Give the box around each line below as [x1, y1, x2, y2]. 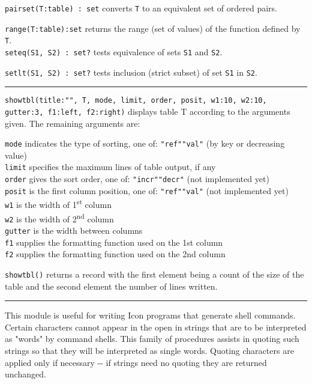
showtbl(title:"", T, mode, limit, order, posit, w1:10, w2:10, [5, 96, 267, 105]
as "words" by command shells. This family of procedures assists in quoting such [5, 332, 299, 345]
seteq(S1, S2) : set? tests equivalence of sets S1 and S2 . [5, 45, 223, 58]
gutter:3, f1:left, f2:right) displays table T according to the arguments [5, 105, 290, 117]
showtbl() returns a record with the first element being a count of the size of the [5, 268, 304, 280]
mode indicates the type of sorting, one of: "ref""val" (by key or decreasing [5, 137, 285, 150]
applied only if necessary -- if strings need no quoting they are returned [5, 356, 267, 368]
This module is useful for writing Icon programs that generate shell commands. [5, 309, 296, 322]
